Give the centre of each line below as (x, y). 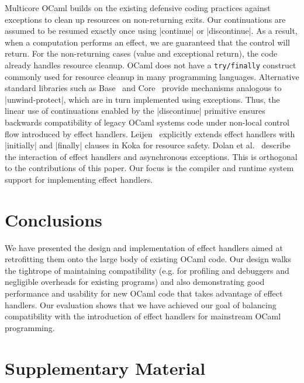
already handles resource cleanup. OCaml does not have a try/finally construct (151, 65)
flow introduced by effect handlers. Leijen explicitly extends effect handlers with (150, 133)
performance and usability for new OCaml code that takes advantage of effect (144, 293)
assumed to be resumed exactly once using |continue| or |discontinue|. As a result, (151, 31)
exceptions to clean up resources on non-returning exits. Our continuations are (145, 19)
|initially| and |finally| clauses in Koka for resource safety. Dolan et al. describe (148, 145)
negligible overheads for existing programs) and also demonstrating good (135, 282)
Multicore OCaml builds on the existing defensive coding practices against (138, 8)
